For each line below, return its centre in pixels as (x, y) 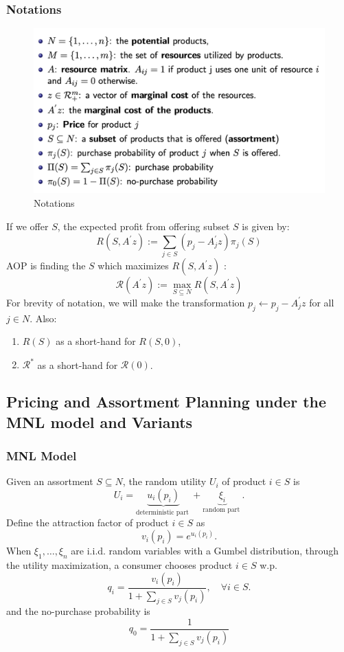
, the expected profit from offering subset (144, 226)
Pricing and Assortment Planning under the (167, 402)
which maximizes (133, 266)
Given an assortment (50, 481)
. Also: (43, 318)
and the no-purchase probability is (78, 611)
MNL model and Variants (100, 421)
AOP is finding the (46, 266)
